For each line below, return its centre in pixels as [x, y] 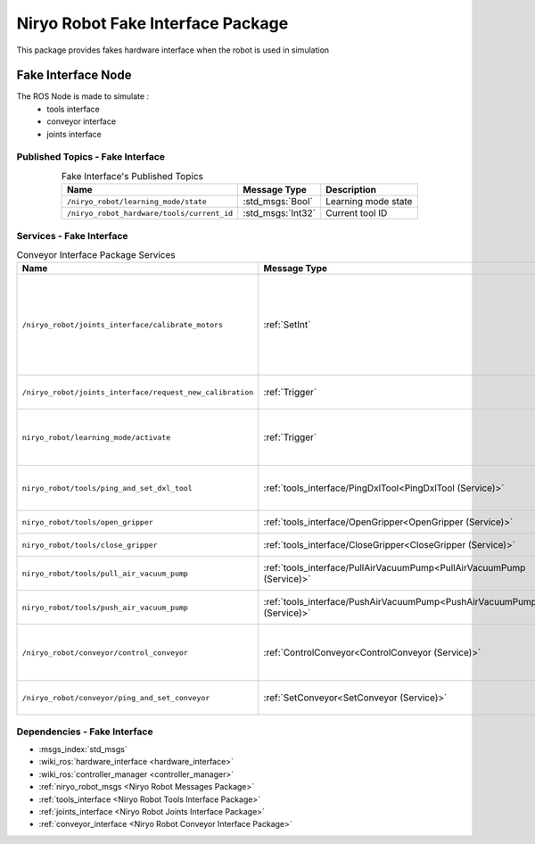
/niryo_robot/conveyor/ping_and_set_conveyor [116, 697]
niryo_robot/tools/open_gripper [87, 522]
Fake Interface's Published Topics [132, 176]
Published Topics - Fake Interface [91, 157]
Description [351, 190]
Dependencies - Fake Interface [85, 732]
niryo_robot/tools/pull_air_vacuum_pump [105, 573]
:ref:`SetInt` [287, 325]
